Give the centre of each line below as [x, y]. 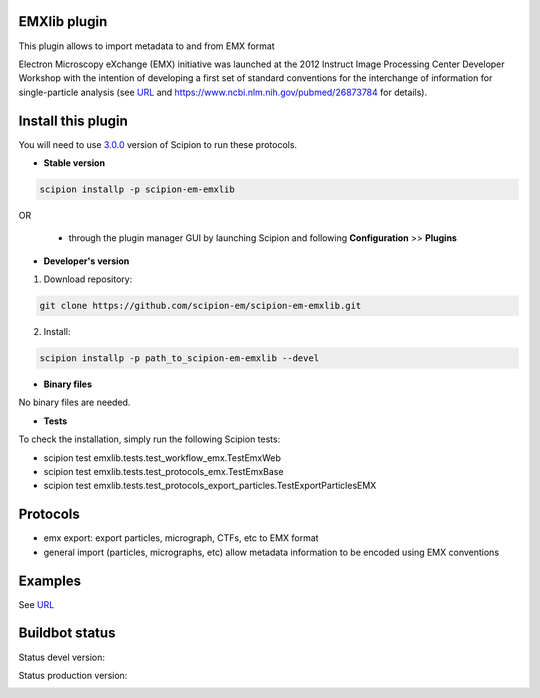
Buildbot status [67, 633]
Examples [50, 580]
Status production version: [73, 675]
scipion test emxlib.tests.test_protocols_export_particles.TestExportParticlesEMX [210, 486]
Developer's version [86, 261]
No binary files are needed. [74, 402]
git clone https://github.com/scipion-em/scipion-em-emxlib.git [200, 306]
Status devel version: [61, 657]
